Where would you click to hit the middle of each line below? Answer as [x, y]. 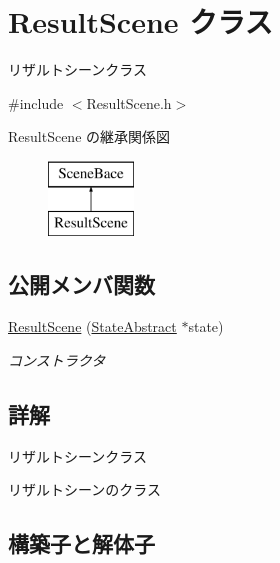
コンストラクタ [57, 359]
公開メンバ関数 [81, 284]
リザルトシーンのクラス [85, 489]
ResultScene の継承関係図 [89, 136]
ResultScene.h [129, 102]
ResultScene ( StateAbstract [92, 326]
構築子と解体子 [81, 543]
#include [36, 102]
